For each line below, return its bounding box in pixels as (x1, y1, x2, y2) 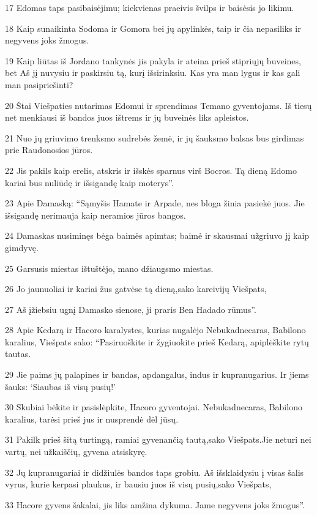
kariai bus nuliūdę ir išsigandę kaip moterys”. (5, 176, 174, 189)
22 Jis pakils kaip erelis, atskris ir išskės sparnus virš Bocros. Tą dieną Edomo (5, 164, 297, 176)
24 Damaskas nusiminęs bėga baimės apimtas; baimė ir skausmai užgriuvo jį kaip (5, 229, 310, 242)
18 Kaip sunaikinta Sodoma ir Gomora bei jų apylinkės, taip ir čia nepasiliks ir (5, 21, 301, 34)
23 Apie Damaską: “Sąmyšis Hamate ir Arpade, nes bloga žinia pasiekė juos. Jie (5, 197, 305, 209)
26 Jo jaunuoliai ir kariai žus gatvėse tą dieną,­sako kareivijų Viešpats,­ (5, 282, 267, 295)
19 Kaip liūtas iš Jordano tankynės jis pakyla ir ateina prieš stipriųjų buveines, (5, 54, 301, 67)
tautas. (5, 347, 31, 360)
